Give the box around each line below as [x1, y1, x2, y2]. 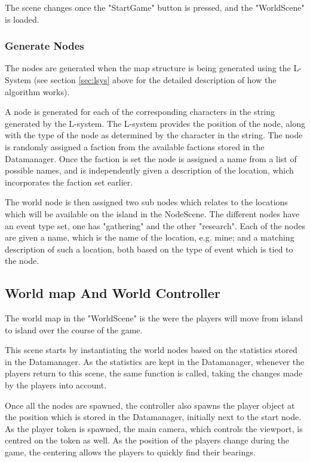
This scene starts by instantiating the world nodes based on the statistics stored [5, 344, 297, 356]
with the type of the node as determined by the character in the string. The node [5, 129, 303, 141]
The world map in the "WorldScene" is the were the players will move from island [5, 312, 303, 324]
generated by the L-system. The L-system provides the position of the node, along [5, 117, 305, 129]
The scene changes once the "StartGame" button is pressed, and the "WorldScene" [5, 1, 305, 13]
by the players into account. [5, 379, 107, 391]
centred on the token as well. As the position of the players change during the [5, 434, 290, 446]
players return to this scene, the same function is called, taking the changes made [5, 367, 303, 379]
